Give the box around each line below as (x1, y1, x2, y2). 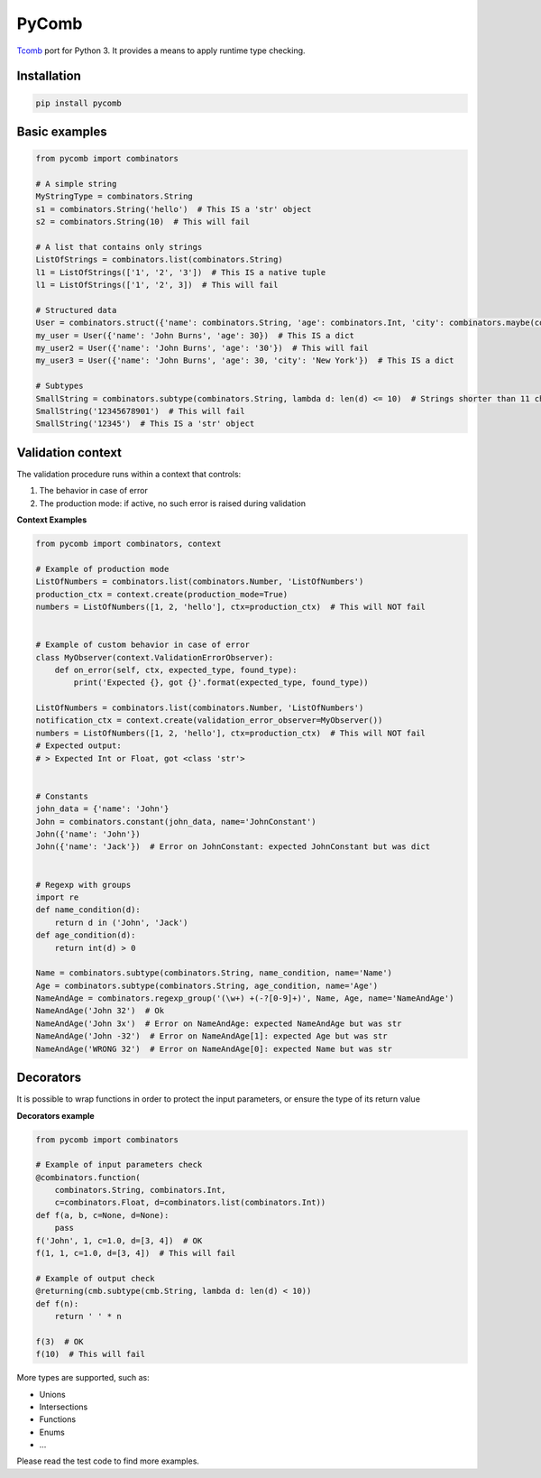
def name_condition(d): (35, 905, 142, 915)
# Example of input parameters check (35, 1159, 203, 1170)
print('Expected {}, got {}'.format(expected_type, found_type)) (73, 678, 369, 688)
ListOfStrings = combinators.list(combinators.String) (35, 254, 283, 265)
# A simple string (35, 179, 117, 189)
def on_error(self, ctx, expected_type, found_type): (54, 664, 298, 675)
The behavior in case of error (39, 485, 148, 496)
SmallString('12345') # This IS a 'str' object (35, 419, 255, 429)
